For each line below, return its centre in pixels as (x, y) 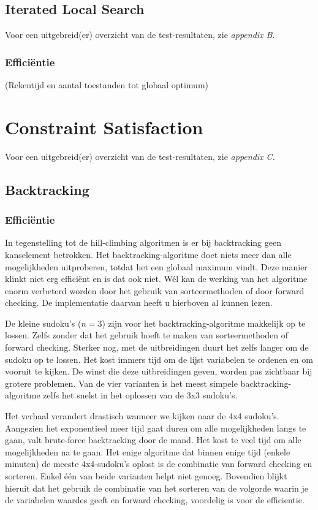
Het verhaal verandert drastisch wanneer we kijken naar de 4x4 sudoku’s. (142, 416)
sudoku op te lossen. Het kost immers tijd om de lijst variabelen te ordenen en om (159, 359)
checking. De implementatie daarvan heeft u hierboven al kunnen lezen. (139, 303)
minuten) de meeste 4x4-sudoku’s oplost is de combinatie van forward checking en (159, 464)
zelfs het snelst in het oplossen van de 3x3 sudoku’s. (140, 395)
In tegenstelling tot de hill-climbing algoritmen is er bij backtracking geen (143, 242)
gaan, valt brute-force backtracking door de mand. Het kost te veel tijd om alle (153, 440)
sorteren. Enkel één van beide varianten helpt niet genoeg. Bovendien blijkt (146, 476)
